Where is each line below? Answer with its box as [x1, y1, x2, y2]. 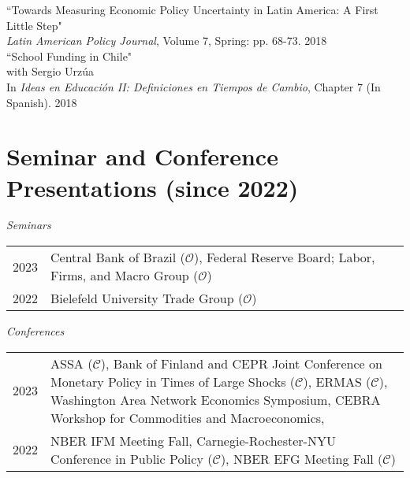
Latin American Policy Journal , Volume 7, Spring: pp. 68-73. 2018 [6, 32, 327, 49]
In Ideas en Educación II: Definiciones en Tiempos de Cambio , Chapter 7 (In [6, 78, 381, 94]
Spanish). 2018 [6, 94, 77, 110]
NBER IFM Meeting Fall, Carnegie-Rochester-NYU [50, 431, 336, 450]
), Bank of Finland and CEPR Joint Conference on [100, 354, 382, 372]
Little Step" [6, 17, 62, 33]
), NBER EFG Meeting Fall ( [220, 449, 383, 468]
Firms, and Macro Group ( [50, 266, 199, 285]
